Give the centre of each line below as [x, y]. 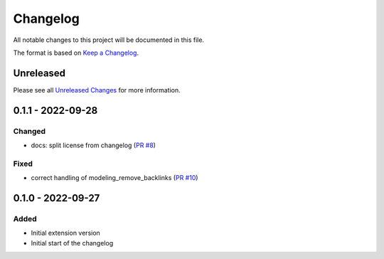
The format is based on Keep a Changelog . [76, 53]
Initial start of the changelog [72, 243]
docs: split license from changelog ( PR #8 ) [94, 145]
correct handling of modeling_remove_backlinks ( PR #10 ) [114, 178]
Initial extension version [66, 233]
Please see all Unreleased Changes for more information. [97, 90]
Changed [30, 131]
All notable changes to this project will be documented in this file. [109, 40]
